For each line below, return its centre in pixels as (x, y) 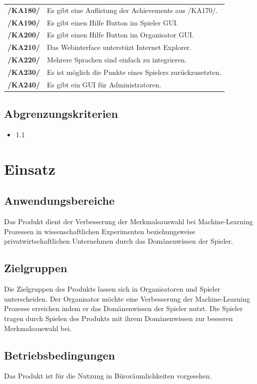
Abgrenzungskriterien (61, 114)
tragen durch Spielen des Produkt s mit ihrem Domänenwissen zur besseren (119, 318)
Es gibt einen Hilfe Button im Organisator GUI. (121, 35)
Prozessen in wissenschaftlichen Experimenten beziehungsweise (100, 231)
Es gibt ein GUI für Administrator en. (104, 84)
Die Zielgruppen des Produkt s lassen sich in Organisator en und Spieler (112, 289)
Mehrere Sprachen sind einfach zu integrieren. (117, 60)
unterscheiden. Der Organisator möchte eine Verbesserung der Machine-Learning (127, 298)
